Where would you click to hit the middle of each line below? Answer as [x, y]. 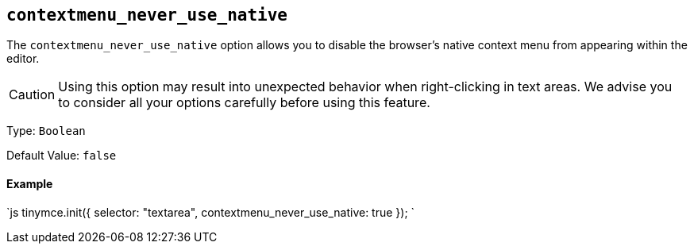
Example [30, 184]
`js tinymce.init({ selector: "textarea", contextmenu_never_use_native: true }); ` [211, 212]
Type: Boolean [46, 131]
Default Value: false [62, 156]
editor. [23, 59]
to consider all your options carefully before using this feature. [244, 103]
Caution [32, 95]
